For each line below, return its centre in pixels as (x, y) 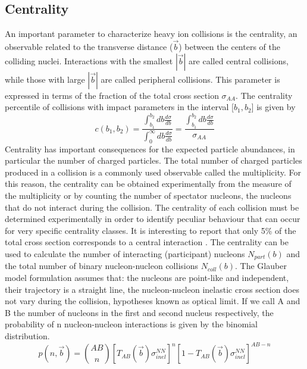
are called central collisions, (239, 60)
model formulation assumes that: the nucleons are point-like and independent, (147, 278)
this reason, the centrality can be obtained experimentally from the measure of (148, 184)
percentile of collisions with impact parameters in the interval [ (119, 107)
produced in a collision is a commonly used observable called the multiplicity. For (153, 172)
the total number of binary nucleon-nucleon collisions (101, 266)
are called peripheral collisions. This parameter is (190, 79)
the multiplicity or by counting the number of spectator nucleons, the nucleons (148, 196)
